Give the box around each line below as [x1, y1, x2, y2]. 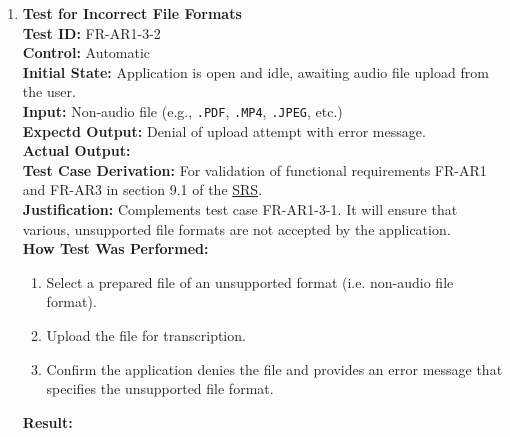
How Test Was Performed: [22, 238, 209, 259]
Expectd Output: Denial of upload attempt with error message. [22, 120, 426, 141]
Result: [22, 411, 73, 432]
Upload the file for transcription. [46, 324, 246, 345]
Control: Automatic [22, 42, 151, 63]
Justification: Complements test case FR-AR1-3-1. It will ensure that [22, 199, 458, 219]
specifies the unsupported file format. [46, 378, 274, 399]
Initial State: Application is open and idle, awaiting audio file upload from [22, 61, 489, 82]
